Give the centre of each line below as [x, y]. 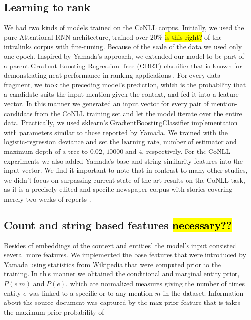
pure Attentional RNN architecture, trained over [76, 37]
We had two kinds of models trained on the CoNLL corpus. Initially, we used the [124, 27]
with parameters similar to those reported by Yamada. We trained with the [116, 132]
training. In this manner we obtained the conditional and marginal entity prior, [122, 274]
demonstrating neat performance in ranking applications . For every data [112, 75]
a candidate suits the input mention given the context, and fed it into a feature [121, 94]
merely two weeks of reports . [47, 198]
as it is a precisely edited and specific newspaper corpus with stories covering [118, 189]
